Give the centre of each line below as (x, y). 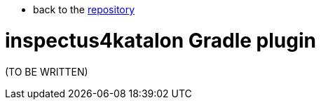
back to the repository (84, 9)
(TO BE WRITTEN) (47, 71)
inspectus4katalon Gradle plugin (160, 40)
